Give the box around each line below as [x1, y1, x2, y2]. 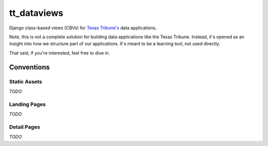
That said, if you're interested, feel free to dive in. [9, 50, 110, 56]
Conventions [9, 63, 50, 72]
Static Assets [9, 78, 42, 85]
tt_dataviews [9, 7, 64, 18]
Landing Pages [9, 101, 46, 108]
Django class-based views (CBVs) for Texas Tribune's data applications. [9, 25, 157, 31]
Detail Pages [9, 123, 41, 130]
